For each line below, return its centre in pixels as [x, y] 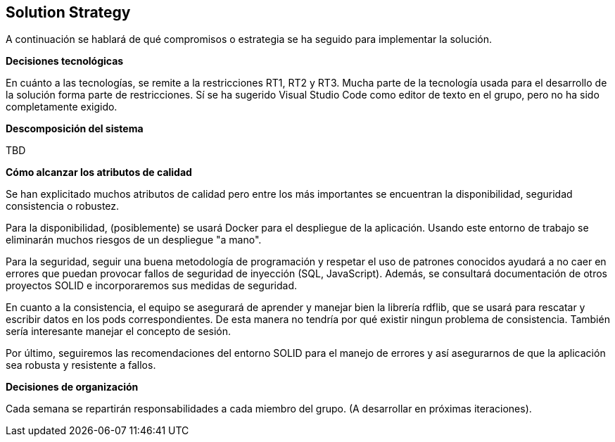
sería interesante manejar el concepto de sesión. [119, 331]
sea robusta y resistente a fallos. [81, 365]
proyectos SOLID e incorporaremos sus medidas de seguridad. [152, 286]
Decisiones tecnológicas [65, 61]
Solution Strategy [68, 12]
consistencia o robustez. [63, 206]
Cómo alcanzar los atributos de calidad [99, 172]
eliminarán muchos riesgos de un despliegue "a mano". [134, 240]
